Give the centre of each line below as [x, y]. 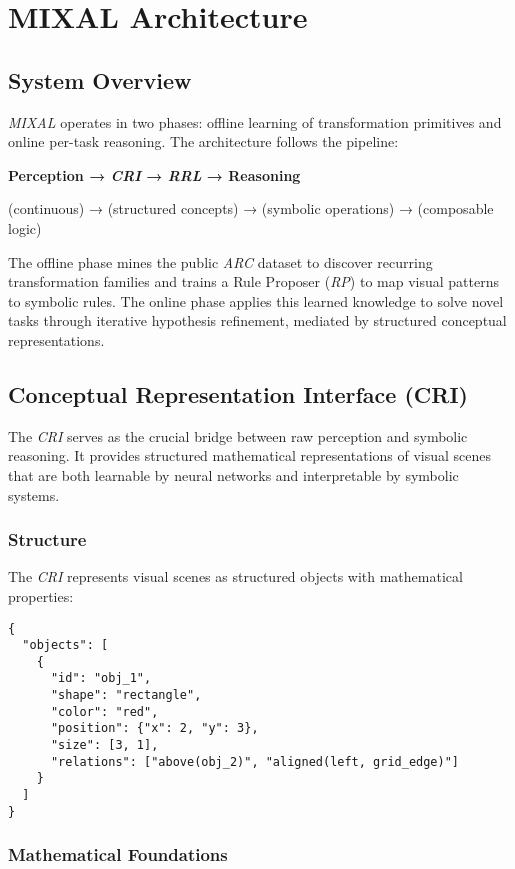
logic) [25, 227]
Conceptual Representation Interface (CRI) [238, 393]
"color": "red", [104, 711]
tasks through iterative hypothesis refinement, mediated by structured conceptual [257, 320]
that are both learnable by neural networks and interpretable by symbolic [233, 474]
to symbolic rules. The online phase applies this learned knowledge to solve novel [256, 300]
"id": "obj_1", [101, 678]
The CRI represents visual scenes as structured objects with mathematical [235, 576]
